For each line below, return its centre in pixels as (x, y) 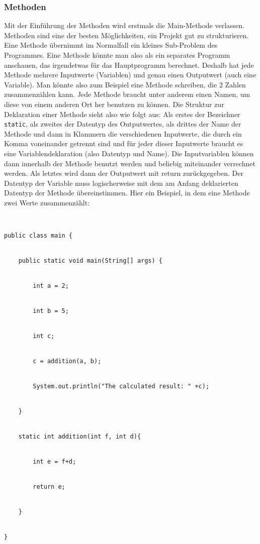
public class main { (38, 235)
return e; (49, 486)
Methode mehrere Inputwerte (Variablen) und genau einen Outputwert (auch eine (130, 75)
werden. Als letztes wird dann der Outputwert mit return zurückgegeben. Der (124, 173)
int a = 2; (51, 286)
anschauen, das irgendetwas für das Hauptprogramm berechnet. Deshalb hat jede (129, 65)
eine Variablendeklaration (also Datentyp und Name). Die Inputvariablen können (129, 153)
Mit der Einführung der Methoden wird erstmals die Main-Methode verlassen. (124, 25)
